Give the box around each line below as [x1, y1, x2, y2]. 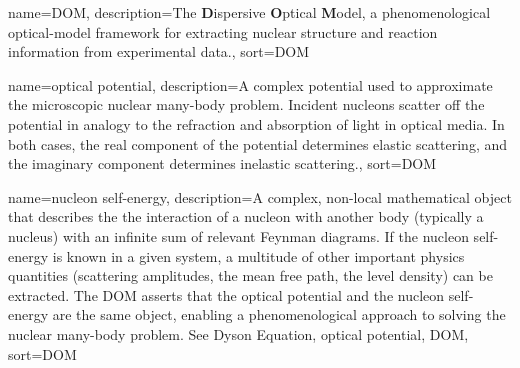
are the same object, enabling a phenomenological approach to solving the [52, 304, 506, 325]
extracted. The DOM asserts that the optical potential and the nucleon [8, 284, 445, 305]
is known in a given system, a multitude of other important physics [52, 245, 465, 266]
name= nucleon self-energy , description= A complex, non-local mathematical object [8, 186, 512, 207]
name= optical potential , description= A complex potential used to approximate [8, 74, 493, 95]
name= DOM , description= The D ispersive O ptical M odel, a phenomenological [8, 2, 491, 22]
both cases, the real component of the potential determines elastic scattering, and [8, 133, 508, 154]
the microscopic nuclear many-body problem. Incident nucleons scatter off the [8, 94, 485, 115]
